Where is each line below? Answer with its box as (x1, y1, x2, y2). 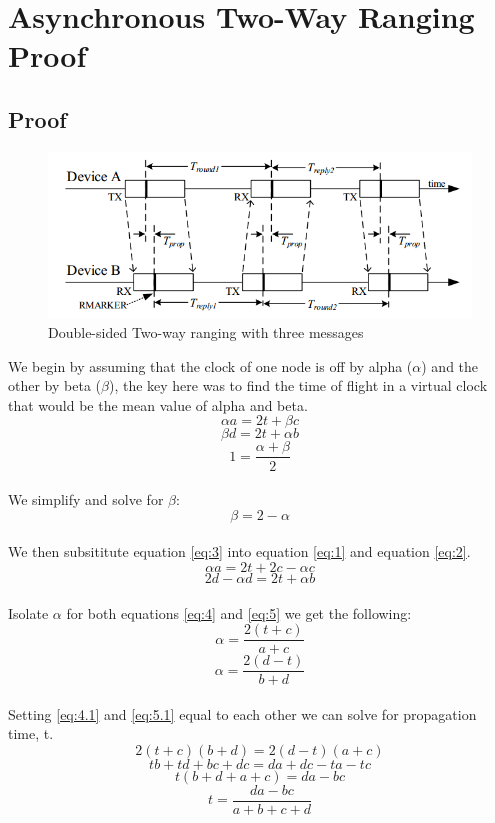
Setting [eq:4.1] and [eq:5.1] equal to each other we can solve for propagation (8, 703, 477, 724)
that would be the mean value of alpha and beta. (8, 394, 308, 415)
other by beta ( (8, 375, 101, 396)
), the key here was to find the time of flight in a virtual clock (108, 375, 488, 396)
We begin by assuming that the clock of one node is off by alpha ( (8, 355, 413, 376)
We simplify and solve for (8, 489, 164, 510)
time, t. (8, 723, 54, 744)
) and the (421, 355, 479, 376)
